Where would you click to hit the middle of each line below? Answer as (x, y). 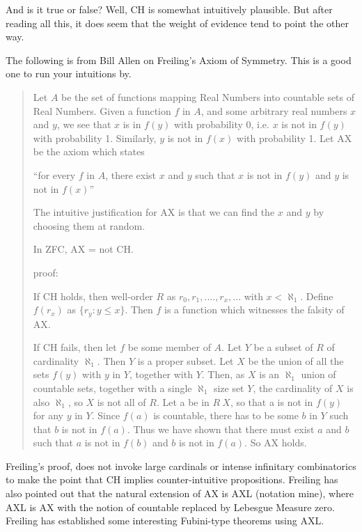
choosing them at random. (89, 225)
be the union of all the (296, 360)
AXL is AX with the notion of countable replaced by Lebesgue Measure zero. (170, 507)
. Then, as (223, 374)
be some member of (169, 347)
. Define (317, 296)
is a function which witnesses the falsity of (254, 310)
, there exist (131, 174)
